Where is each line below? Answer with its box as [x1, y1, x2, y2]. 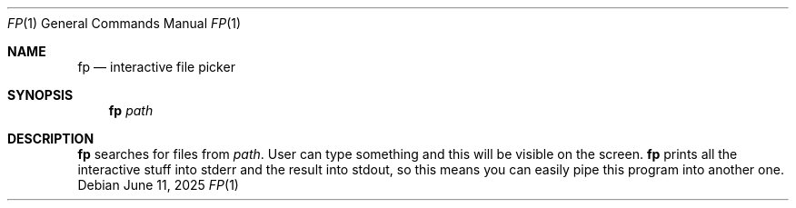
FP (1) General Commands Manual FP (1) [7, 15, 242, 31]
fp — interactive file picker [77, 59, 235, 74]
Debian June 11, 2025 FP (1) [77, 177, 239, 193]
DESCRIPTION [7, 131, 95, 146]
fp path [108, 103, 154, 118]
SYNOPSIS [7, 87, 74, 103]
